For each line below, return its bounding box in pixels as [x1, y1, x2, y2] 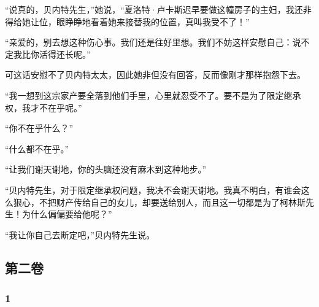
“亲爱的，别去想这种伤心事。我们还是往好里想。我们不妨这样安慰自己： [5, 36, 293, 49]
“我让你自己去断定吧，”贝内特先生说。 [5, 228, 155, 241]
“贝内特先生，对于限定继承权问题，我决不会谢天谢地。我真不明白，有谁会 [5, 183, 301, 196]
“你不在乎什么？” [5, 122, 74, 134]
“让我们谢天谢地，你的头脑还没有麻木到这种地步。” [5, 163, 207, 176]
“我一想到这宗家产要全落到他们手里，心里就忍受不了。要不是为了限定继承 [5, 88, 301, 101]
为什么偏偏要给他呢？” [21, 208, 112, 220]
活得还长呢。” [39, 47, 91, 60]
